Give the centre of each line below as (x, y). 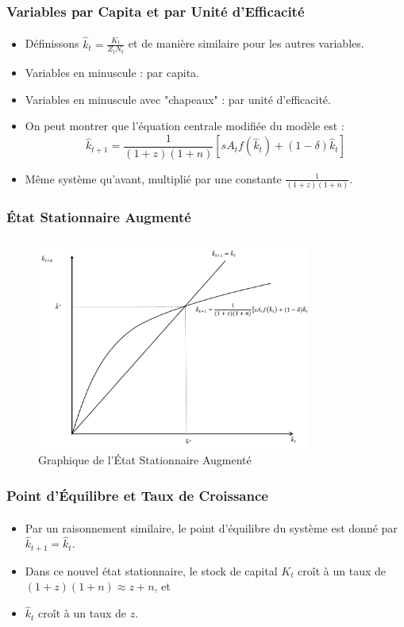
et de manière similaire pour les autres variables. (246, 43)
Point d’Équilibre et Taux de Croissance (137, 495)
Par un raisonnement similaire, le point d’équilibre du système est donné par (211, 527)
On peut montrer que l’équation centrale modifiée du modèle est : (185, 126)
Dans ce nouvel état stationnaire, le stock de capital (151, 570)
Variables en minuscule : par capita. (112, 73)
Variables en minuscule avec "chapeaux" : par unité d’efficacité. (178, 99)
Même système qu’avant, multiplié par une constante (153, 178)
